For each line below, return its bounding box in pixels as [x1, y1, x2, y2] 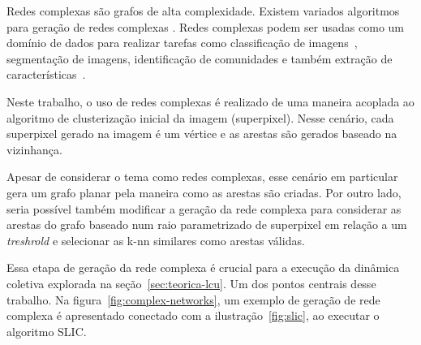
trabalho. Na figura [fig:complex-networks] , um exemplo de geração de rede [6, 291, 380, 308]
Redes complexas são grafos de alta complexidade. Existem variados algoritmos [6, 2, 400, 19]
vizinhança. [6, 140, 62, 157]
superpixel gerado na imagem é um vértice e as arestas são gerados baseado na [6, 125, 397, 142]
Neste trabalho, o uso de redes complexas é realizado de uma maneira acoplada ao [6, 93, 415, 110]
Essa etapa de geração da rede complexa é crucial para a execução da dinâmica [6, 259, 400, 276]
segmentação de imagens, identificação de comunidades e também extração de [6, 50, 393, 67]
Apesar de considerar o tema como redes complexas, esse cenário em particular [6, 168, 398, 185]
